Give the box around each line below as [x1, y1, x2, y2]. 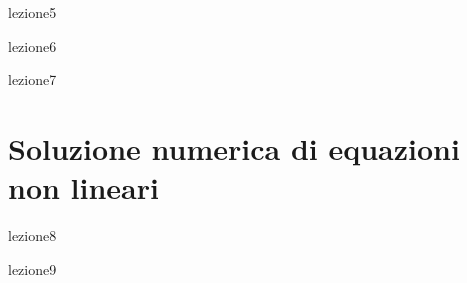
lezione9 [8, 258, 57, 279]
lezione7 [8, 69, 57, 90]
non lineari [8, 167, 159, 208]
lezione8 [8, 225, 57, 246]
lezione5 [8, 2, 57, 22]
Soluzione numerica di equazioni [8, 127, 460, 168]
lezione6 [8, 35, 57, 56]
